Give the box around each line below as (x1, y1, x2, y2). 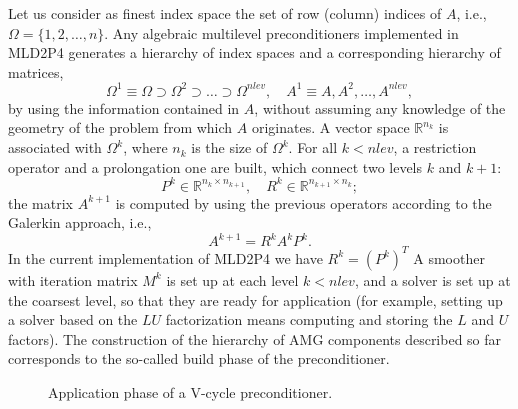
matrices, (8, 61, 64, 82)
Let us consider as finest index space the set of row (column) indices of (8, 3, 442, 23)
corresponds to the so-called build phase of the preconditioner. (8, 348, 390, 369)
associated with (8, 137, 102, 158)
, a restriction (393, 137, 477, 158)
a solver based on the (8, 309, 138, 330)
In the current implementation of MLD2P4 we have (8, 247, 323, 268)
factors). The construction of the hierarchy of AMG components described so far (8, 328, 502, 349)
